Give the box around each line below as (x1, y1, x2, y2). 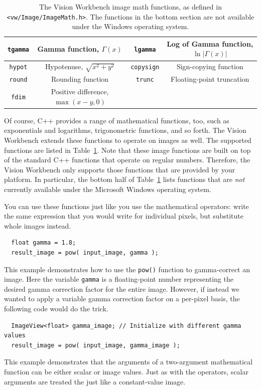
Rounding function (51, 74, 109, 84)
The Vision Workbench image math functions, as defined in (39, 2, 222, 12)
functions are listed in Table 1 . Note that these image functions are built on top (4, 144, 251, 155)
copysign (130, 64, 160, 71)
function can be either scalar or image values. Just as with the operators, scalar (4, 366, 248, 377)
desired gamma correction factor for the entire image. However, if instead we (4, 283, 239, 294)
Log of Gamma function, (167, 38, 253, 49)
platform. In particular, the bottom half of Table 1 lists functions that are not (4, 174, 245, 184)
